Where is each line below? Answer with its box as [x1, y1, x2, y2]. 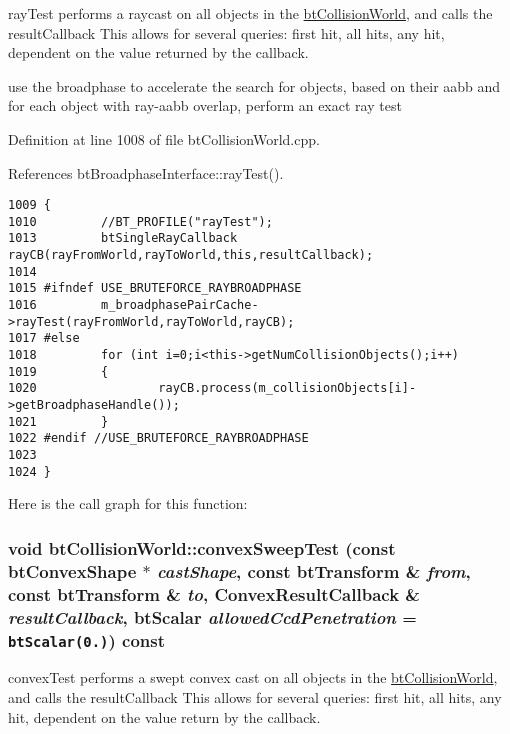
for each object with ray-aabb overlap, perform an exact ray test [8, 95, 402, 116]
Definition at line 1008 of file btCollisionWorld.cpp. [8, 128, 320, 149]
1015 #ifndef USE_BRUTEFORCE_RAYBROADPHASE [8, 281, 302, 296]
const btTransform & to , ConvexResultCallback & [8, 581, 420, 606]
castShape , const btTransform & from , [157, 558, 471, 583]
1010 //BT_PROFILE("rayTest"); [8, 214, 273, 229]
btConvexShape [8, 558, 137, 583]
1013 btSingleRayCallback [8, 231, 238, 246]
